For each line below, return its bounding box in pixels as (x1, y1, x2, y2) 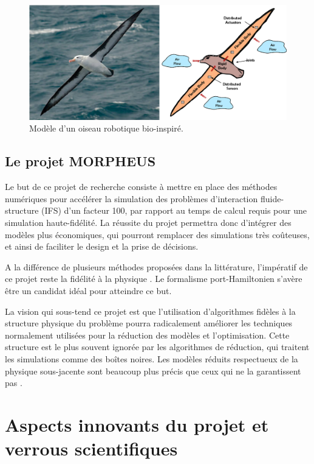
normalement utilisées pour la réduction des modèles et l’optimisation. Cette (5, 328, 290, 341)
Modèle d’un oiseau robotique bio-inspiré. (29, 122, 183, 135)
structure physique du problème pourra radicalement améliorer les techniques (5, 317, 293, 329)
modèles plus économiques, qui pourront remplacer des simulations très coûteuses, (5, 228, 310, 241)
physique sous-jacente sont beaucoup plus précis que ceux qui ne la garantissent (5, 364, 301, 377)
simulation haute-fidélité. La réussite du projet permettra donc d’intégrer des (5, 216, 292, 228)
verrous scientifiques (5, 436, 178, 461)
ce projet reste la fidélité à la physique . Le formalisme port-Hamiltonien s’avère (5, 272, 302, 285)
